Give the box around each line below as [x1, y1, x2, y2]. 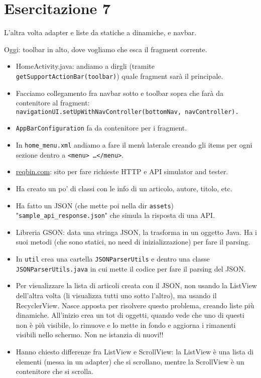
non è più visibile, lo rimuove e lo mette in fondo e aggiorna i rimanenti [16, 319, 236, 330]
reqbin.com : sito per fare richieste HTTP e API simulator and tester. [16, 166, 228, 177]
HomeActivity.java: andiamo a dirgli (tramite [16, 61, 155, 71]
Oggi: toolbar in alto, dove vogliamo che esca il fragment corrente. [4, 44, 207, 54]
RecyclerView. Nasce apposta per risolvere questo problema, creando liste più [16, 300, 254, 310]
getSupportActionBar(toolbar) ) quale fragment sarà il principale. [16, 70, 223, 81]
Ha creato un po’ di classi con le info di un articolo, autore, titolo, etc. [16, 183, 232, 193]
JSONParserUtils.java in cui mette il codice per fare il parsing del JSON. [16, 263, 246, 274]
